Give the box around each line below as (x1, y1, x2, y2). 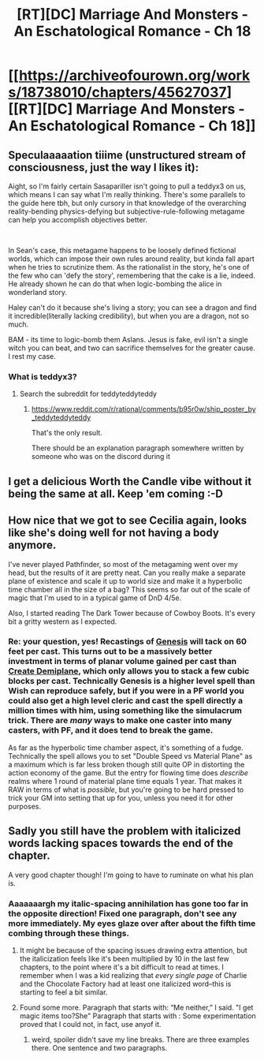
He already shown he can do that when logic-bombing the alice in (8, 279, 222, 289)
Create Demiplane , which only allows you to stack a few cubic (8, 666, 250, 677)
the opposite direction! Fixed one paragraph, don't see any (8, 908, 237, 919)
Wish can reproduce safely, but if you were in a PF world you (8, 685, 244, 696)
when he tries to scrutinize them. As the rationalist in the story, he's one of (8, 263, 250, 271)
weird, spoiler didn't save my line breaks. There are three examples (31, 1035, 250, 1044)
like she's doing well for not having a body (8, 526, 219, 539)
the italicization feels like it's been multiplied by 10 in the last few (19, 954, 230, 963)
